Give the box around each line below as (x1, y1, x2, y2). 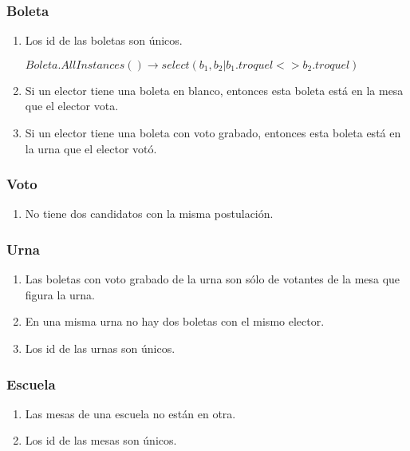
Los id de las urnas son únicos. (25, 340, 175, 356)
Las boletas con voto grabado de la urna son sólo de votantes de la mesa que (25, 271, 400, 287)
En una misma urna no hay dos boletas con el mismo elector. (25, 313, 325, 330)
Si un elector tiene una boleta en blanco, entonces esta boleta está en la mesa (25, 81, 404, 98)
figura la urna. (25, 286, 96, 303)
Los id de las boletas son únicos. (25, 32, 183, 49)
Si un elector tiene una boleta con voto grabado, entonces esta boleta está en (25, 125, 401, 140)
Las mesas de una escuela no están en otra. (25, 405, 236, 421)
